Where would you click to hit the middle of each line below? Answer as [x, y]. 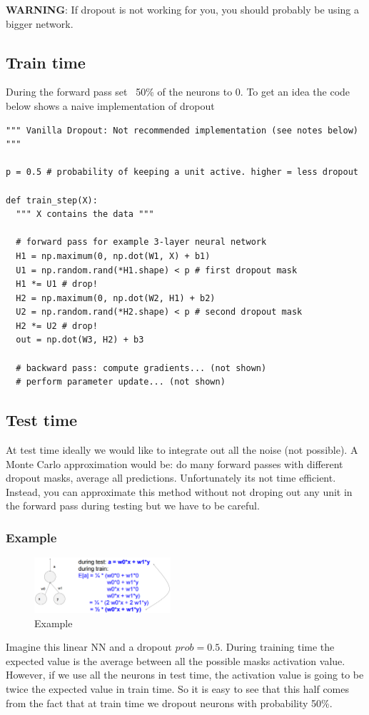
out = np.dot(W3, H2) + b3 [80, 340]
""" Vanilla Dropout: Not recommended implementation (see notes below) [182, 130]
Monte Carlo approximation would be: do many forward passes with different [175, 463]
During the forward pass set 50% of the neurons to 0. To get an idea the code [178, 92]
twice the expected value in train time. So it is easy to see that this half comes [178, 688]
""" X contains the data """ [85, 214]
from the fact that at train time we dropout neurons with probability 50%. [169, 703]
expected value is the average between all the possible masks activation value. [176, 660]
